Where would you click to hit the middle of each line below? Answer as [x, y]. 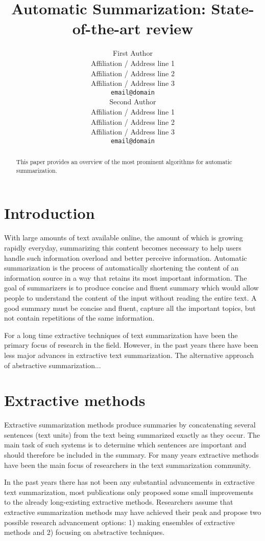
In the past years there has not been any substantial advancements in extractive [129, 482]
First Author [133, 53]
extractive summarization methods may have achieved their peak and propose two [133, 512]
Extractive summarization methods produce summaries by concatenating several [130, 425]
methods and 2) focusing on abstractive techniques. [85, 532]
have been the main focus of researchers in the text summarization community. [128, 465]
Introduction [50, 213]
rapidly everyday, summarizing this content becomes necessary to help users [123, 248]
